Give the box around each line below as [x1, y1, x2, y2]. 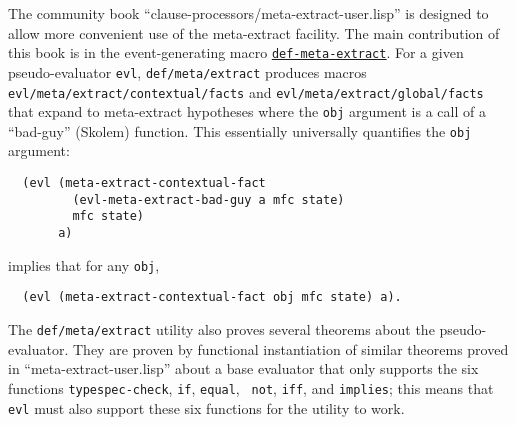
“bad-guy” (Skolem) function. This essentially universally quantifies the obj [8, 120, 472, 141]
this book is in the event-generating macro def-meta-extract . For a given [8, 42, 464, 63]
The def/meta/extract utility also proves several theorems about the [8, 319, 435, 339]
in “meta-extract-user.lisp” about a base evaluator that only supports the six [8, 358, 479, 379]
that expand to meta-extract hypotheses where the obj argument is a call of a [8, 101, 486, 122]
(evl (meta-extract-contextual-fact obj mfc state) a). [22, 290, 402, 305]
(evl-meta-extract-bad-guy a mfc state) [72, 192, 345, 207]
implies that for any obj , [8, 254, 160, 275]
